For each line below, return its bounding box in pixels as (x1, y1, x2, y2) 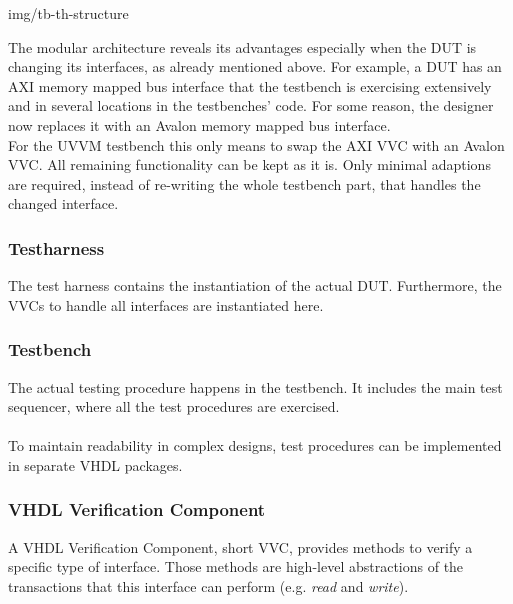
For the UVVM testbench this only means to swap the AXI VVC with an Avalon (8, 134, 505, 155)
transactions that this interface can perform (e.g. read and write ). (8, 575, 409, 596)
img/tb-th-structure (8, 3, 129, 23)
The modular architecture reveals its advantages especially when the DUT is (8, 36, 477, 57)
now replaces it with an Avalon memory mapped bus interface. (8, 114, 391, 135)
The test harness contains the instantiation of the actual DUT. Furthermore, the (8, 275, 502, 296)
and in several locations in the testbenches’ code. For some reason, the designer (8, 95, 494, 116)
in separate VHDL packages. (8, 454, 183, 475)
